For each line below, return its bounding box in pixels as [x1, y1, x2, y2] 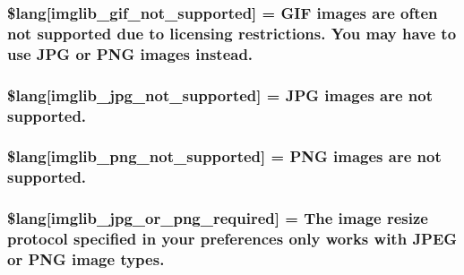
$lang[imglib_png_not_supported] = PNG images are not [7, 145, 442, 168]
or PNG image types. [7, 247, 165, 270]
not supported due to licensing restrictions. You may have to [7, 21, 457, 44]
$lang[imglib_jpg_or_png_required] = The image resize [7, 207, 428, 229]
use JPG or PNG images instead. [7, 42, 253, 64]
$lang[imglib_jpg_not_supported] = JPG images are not [7, 83, 434, 106]
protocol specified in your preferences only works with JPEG [7, 228, 458, 250]
